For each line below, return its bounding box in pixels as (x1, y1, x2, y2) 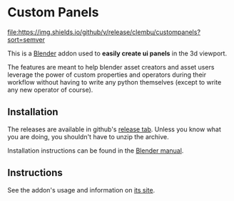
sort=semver (7, 35, 45, 43)
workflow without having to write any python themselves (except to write (7, 77, 222, 86)
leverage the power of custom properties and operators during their (7, 70, 207, 79)
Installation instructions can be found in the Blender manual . (7, 146, 184, 155)
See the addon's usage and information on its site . (7, 185, 156, 194)
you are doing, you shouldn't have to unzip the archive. (7, 132, 169, 141)
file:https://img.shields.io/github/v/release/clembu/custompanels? (7, 28, 201, 36)
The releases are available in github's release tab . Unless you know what (7, 125, 221, 134)
